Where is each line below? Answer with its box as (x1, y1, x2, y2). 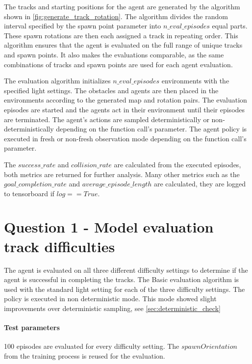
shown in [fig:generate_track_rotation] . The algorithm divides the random (4, 11, 228, 21)
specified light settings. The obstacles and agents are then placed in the (4, 85, 219, 95)
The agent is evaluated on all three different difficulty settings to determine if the (4, 264, 248, 275)
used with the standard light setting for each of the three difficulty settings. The (4, 284, 245, 294)
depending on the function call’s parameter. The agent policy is (56, 124, 247, 134)
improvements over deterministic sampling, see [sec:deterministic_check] (4, 303, 221, 313)
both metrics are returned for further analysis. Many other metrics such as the (4, 169, 240, 179)
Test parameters (4, 322, 60, 333)
